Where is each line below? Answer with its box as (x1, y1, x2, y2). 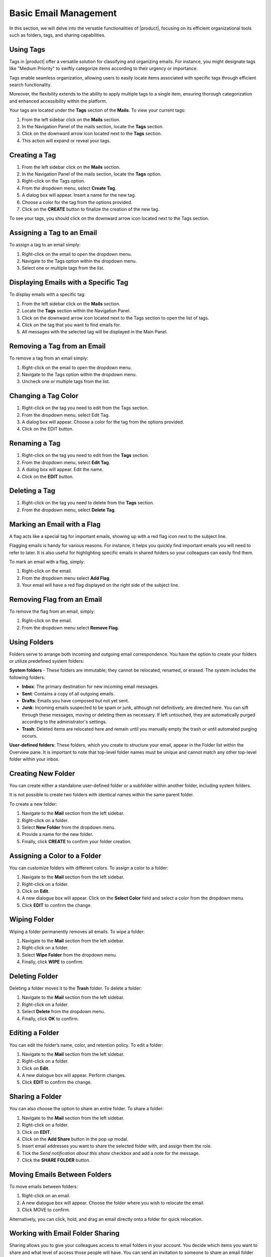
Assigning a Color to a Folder (9, 851, 101, 860)
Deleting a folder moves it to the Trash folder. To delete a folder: (9, 985, 142, 992)
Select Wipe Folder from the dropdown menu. (22, 952, 117, 958)
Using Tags (9, 45, 45, 54)
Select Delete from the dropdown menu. (22, 1009, 105, 1015)
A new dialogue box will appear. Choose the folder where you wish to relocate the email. (22, 1200, 205, 1206)
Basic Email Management (9, 8, 117, 19)
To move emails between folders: (9, 1184, 78, 1190)
